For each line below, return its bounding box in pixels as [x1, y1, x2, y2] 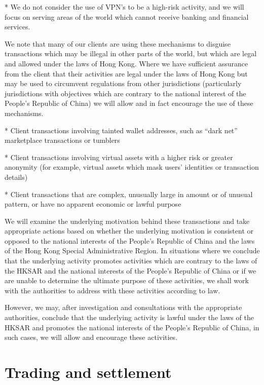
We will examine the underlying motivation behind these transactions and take [5, 215, 250, 226]
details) [5, 171, 28, 182]
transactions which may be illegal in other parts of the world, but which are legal [5, 48, 257, 59]
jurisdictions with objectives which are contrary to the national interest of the [5, 88, 246, 98]
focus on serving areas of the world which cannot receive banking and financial [5, 11, 249, 22]
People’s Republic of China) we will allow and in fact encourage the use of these [5, 98, 253, 108]
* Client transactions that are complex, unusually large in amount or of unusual [5, 188, 253, 199]
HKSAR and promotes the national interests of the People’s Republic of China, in [5, 322, 259, 332]
